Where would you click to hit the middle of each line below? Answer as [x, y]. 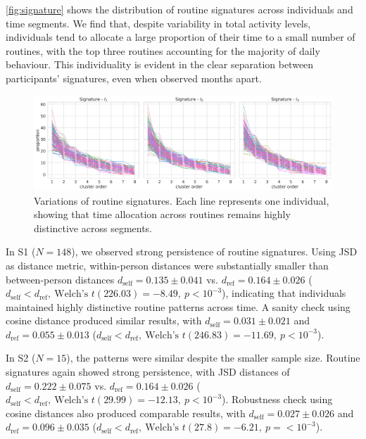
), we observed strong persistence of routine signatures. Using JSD [214, 252]
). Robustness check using [277, 399]
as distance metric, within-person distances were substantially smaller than [167, 265]
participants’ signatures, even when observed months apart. [134, 78]
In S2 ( [21, 358]
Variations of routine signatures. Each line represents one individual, [182, 200]
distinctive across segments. [93, 228]
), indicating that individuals [284, 293]
